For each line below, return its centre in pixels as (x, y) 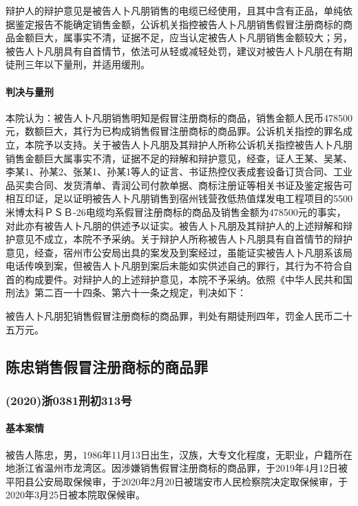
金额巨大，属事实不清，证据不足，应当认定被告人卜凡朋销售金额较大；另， (183, 37)
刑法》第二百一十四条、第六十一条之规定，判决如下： (126, 293)
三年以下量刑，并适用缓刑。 (87, 64)
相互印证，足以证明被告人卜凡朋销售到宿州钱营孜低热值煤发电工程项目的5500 (179, 198)
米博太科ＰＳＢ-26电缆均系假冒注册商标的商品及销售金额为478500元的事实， (176, 211)
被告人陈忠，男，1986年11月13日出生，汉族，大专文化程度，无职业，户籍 (169, 454)
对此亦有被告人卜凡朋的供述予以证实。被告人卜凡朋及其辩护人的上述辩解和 (174, 225)
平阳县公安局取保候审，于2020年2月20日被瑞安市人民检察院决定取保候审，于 (177, 481)
